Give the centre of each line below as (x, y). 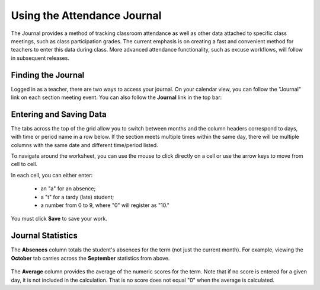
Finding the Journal (48, 75)
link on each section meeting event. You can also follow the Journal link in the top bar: (116, 97)
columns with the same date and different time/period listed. (84, 145)
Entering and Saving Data (59, 114)
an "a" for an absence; (68, 189)
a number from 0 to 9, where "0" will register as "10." (105, 205)
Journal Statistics (44, 236)
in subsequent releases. (40, 58)
